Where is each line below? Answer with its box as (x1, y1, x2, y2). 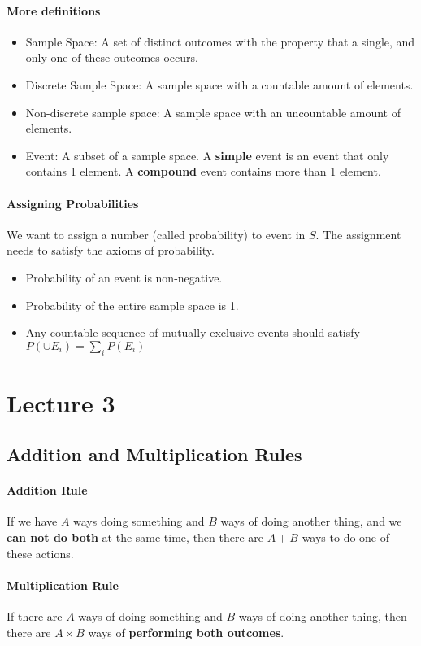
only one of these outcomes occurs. (25, 49, 198, 66)
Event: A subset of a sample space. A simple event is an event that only (25, 146, 389, 164)
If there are (7, 608, 63, 625)
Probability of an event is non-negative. (25, 268, 223, 286)
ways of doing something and (78, 608, 223, 625)
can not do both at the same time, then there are (7, 529, 264, 546)
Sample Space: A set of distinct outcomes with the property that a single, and (25, 33, 415, 50)
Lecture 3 (7, 386, 115, 419)
